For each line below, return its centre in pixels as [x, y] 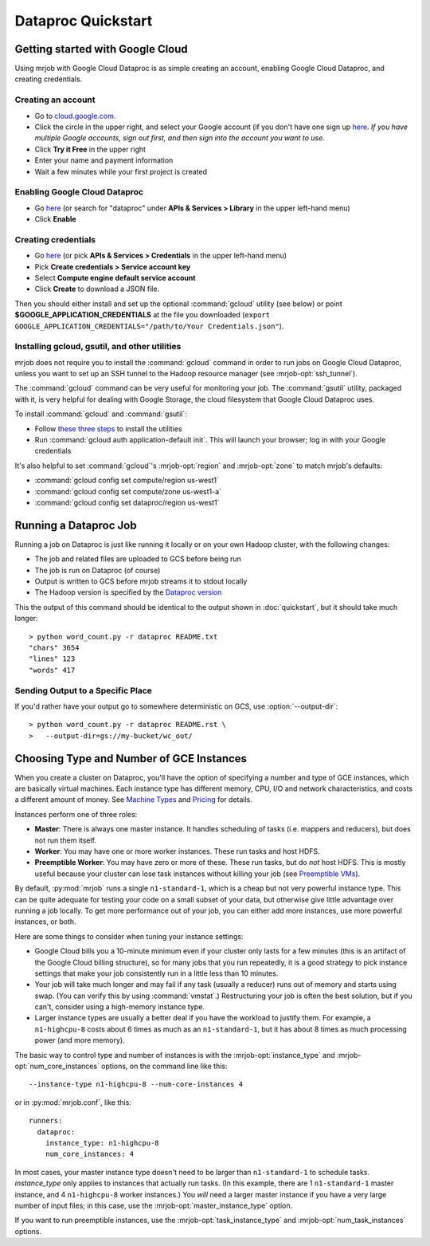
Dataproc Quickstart [84, 21]
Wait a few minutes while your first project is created [121, 171]
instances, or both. [45, 922]
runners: [46, 1121]
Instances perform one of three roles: [76, 814]
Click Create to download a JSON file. [97, 289]
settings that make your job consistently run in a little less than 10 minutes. [156, 973]
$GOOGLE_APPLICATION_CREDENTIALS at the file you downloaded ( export [143, 315]
